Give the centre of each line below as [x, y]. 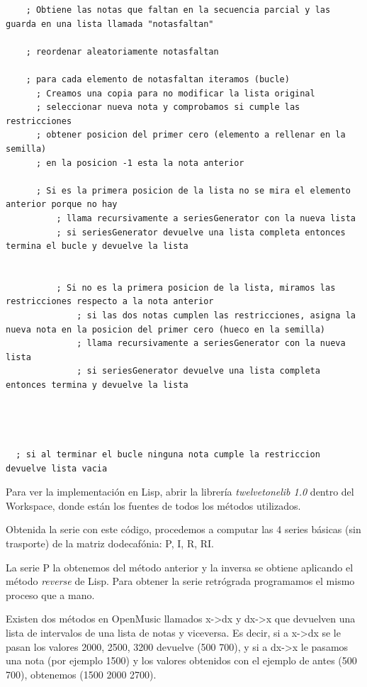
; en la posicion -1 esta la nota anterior [140, 163]
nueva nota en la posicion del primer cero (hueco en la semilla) [166, 329]
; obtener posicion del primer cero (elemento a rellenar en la [191, 135]
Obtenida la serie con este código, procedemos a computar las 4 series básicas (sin [183, 529]
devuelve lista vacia [57, 468]
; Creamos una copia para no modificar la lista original [175, 93]
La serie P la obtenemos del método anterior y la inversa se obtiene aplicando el [180, 567]
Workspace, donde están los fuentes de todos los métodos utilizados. [153, 505]
